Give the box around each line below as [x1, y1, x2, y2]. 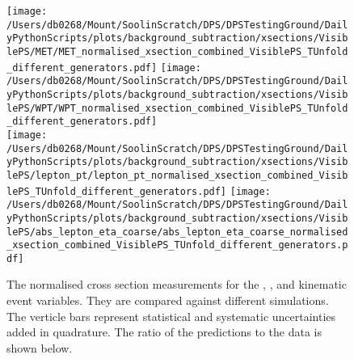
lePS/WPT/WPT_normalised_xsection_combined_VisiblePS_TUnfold [6, 102, 348, 114]
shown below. [6, 339, 73, 356]
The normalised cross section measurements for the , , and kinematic [6, 276, 347, 293]
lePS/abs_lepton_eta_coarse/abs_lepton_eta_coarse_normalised [6, 226, 348, 238]
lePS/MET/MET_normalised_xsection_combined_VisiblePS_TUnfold [6, 45, 348, 57]
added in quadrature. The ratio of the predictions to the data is [6, 323, 322, 340]
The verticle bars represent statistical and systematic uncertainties [6, 307, 336, 324]
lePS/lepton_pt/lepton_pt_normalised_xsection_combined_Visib [6, 169, 348, 181]
